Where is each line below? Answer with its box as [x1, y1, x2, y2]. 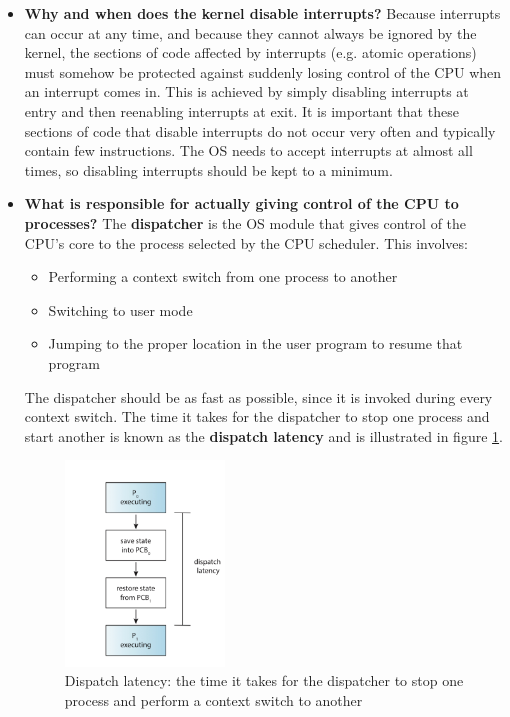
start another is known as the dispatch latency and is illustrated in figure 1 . [24, 425, 503, 446]
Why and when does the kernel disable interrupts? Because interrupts [24, 3, 501, 23]
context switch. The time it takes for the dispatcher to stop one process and [24, 406, 490, 427]
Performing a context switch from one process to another [48, 266, 398, 287]
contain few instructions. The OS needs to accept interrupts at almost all [24, 140, 473, 161]
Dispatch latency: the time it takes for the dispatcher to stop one [64, 670, 464, 691]
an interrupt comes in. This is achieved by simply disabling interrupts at [24, 81, 469, 102]
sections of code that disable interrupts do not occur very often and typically [24, 120, 496, 141]
